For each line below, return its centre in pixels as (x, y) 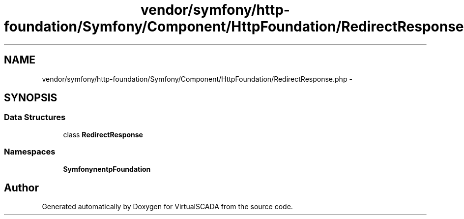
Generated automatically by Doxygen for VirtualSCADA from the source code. (167, 207)
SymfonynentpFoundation (107, 169)
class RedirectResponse (103, 134)
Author (21, 188)
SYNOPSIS (31, 98)
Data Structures (35, 117)
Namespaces (30, 152)
